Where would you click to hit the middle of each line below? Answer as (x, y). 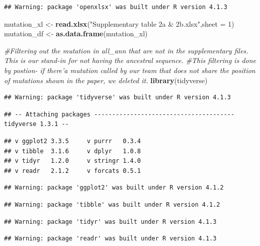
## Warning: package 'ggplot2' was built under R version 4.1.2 (114, 188)
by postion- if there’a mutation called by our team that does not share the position (130, 70)
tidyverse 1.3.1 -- (36, 124)
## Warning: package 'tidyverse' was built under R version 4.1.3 (118, 98)
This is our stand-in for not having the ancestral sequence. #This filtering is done (130, 60)
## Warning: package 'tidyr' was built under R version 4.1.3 (110, 222)
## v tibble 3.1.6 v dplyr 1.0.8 (73, 151)
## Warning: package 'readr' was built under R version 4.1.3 (110, 239)
